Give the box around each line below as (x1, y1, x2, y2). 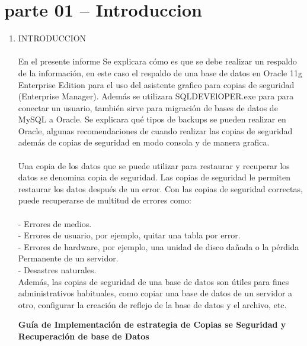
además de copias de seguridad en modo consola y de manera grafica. (18, 136, 270, 148)
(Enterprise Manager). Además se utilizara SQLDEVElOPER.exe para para (18, 90, 294, 102)
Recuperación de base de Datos (18, 329, 149, 342)
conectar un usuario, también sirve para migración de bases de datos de (18, 101, 278, 114)
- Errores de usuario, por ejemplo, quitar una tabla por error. (18, 229, 241, 241)
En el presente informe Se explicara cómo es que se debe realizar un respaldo (18, 55, 297, 67)
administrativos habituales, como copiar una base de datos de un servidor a (18, 287, 293, 299)
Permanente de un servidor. (18, 252, 119, 264)
